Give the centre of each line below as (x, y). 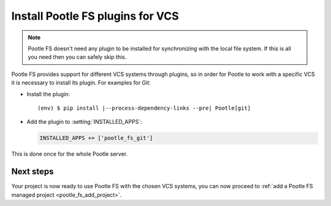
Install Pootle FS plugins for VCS (95, 16)
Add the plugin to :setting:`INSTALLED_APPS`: (84, 122)
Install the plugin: (48, 94)
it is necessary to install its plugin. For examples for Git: (81, 83)
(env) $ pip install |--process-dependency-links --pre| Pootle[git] (144, 108)
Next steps (32, 172)
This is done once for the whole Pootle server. (70, 154)
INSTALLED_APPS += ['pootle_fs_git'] (96, 138)
